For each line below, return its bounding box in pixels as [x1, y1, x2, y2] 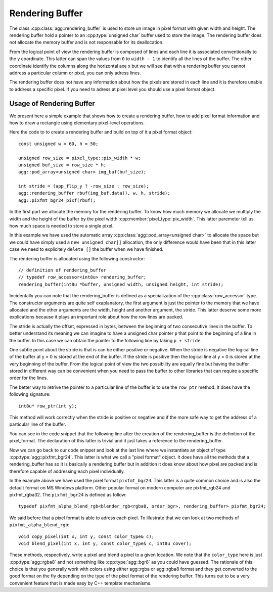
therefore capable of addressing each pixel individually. [9, 468, 125, 474]
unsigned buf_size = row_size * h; [18, 162, 107, 168]
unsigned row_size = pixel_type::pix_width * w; [18, 155, 141, 161]
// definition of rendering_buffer [18, 267, 107, 273]
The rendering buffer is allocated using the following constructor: [9, 255, 145, 261]
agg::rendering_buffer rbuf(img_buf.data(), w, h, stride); [18, 190, 170, 196]
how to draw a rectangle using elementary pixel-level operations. [9, 119, 145, 126]
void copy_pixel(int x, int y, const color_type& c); [18, 533, 154, 539]
